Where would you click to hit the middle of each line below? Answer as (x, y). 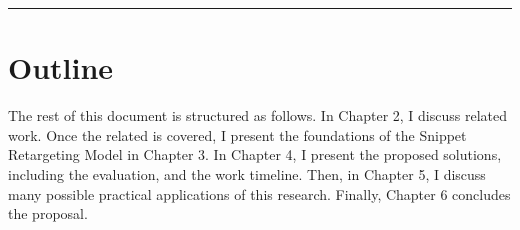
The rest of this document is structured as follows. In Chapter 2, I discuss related (258, 115)
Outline (61, 67)
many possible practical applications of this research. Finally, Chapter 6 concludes (259, 193)
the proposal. (48, 213)
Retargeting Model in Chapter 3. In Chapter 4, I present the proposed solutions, (255, 154)
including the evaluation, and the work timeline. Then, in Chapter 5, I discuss (247, 173)
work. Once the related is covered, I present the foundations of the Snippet (237, 134)
